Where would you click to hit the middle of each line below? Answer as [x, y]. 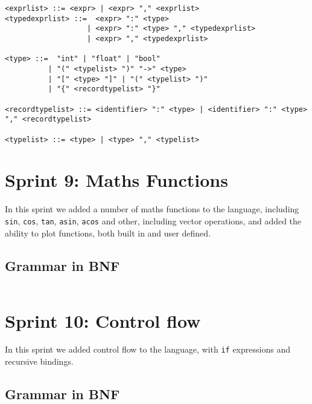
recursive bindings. [39, 361]
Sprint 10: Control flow [103, 320]
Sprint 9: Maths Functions [116, 180]
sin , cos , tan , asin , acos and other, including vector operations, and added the [153, 220]
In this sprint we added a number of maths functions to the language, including [152, 209]
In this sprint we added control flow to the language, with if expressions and [148, 349]
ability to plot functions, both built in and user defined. [108, 233]
